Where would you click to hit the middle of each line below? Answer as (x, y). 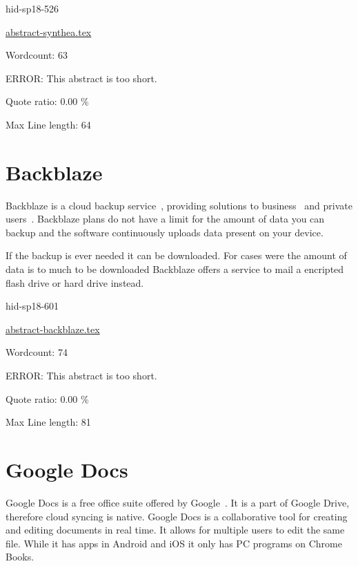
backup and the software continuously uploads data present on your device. (165, 232)
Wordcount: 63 (37, 55)
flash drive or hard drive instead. (75, 282)
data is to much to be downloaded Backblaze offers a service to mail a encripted (175, 269)
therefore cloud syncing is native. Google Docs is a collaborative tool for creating (177, 516)
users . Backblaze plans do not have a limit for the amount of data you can (165, 219)
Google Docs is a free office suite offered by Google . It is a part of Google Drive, (178, 502)
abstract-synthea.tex (49, 31)
